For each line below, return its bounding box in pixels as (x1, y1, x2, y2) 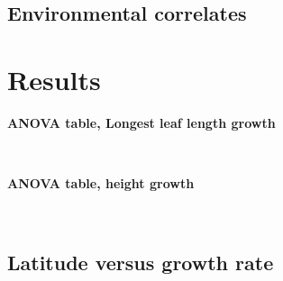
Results (7, 60, 101, 97)
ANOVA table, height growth (7, 174, 195, 193)
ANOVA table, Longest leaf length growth (7, 113, 276, 131)
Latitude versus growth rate (7, 248, 274, 276)
